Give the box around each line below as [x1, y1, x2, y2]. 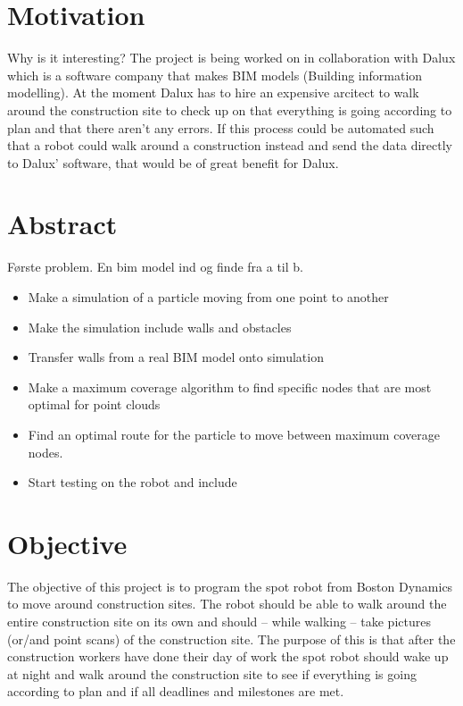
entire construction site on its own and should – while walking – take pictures [7, 612, 431, 631]
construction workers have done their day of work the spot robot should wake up [7, 647, 449, 666]
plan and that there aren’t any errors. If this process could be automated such [7, 118, 434, 137]
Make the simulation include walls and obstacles [28, 317, 292, 336]
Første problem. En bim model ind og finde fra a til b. [7, 257, 303, 276]
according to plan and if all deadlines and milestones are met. [7, 682, 344, 701]
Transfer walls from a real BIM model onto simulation [28, 348, 324, 366]
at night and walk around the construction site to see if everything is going [7, 664, 417, 683]
